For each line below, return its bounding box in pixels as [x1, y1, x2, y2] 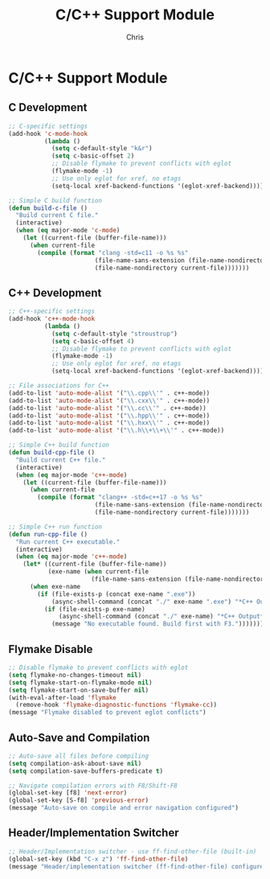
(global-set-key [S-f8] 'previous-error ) [8, 796, 149, 805]
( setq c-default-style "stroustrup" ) [51, 330, 178, 338]
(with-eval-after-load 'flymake [8, 693, 117, 701]
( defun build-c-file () [8, 203, 88, 212]
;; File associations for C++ [8, 382, 110, 390]
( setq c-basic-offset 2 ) [51, 152, 135, 160]
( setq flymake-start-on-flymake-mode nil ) [8, 678, 153, 687]
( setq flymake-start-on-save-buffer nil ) [8, 686, 149, 694]
